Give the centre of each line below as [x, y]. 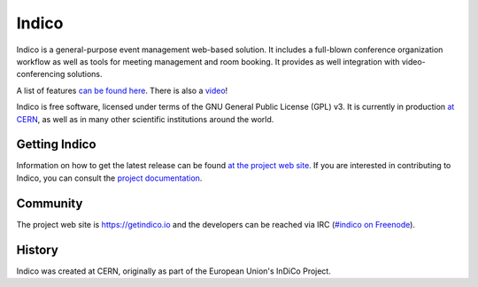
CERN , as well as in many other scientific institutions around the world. [145, 119]
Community [50, 203]
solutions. [85, 74]
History [38, 249]
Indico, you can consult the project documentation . [109, 178]
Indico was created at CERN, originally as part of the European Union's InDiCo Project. [173, 271]
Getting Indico [56, 145]
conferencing [41, 74]
